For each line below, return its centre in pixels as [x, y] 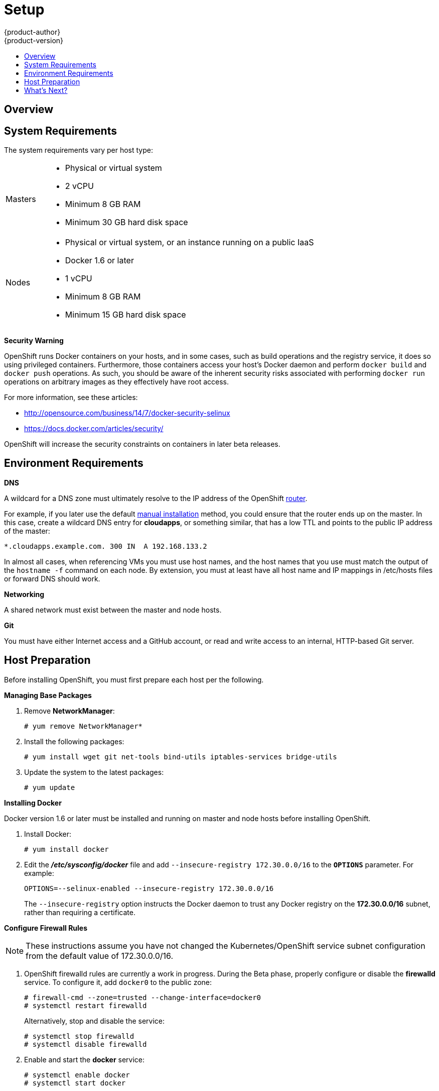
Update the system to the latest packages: [94, 772]
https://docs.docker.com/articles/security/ [94, 429]
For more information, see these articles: [71, 398]
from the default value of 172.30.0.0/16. [100, 956]
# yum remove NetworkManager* [84, 726]
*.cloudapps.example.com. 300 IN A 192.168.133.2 [106, 546]
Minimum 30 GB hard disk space [126, 222]
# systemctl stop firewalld [79, 1036]
